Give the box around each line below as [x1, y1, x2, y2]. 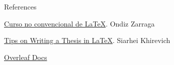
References [4, 1, 37, 11]
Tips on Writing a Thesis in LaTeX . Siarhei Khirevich [4, 35, 170, 45]
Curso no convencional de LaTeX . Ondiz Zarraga [4, 18, 155, 28]
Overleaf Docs [4, 51, 47, 62]
